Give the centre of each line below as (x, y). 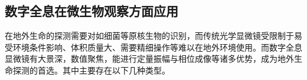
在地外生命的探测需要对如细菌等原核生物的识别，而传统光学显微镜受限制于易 (153, 36)
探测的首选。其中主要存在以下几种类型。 (91, 70)
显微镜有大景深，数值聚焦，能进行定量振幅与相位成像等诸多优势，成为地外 (149, 59)
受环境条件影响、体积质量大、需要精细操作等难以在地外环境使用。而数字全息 (153, 47)
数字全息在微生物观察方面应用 (92, 11)
